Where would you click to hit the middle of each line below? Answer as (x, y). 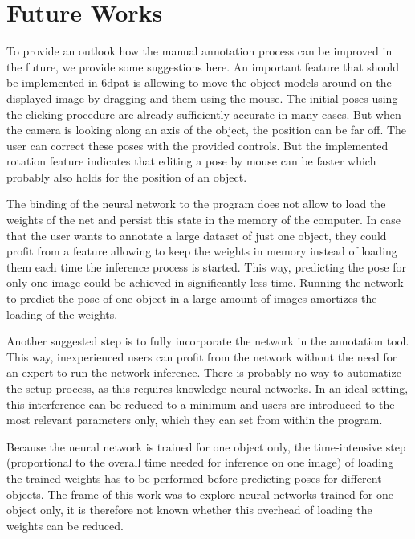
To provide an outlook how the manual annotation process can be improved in (199, 51)
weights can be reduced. (65, 525)
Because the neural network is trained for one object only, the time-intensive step (206, 446)
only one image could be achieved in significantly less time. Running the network (205, 282)
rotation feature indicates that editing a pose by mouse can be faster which (191, 161)
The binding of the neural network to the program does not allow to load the (196, 204)
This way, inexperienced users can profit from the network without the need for (202, 356)
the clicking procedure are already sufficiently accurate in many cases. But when (204, 114)
